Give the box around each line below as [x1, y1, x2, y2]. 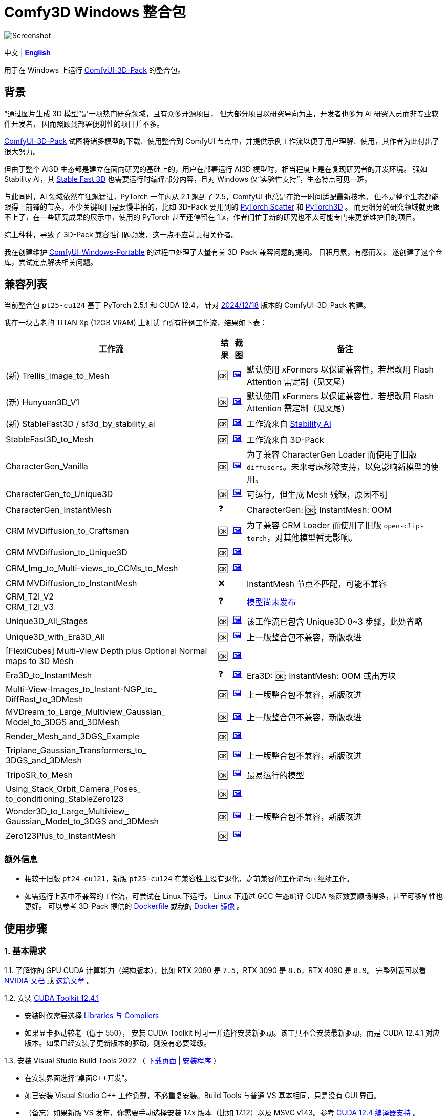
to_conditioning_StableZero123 [6, 794, 124, 804]
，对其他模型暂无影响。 [267, 532, 357, 543]
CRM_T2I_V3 [6, 602, 54, 612]
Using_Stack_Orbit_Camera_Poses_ [6, 783, 141, 794]
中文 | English [4, 48, 51, 57]
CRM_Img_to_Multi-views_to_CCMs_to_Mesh [6, 563, 178, 573]
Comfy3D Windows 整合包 [4, 4, 186, 21]
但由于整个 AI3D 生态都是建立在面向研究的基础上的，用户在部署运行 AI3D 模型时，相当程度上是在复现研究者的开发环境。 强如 [4, 164, 428, 173]
